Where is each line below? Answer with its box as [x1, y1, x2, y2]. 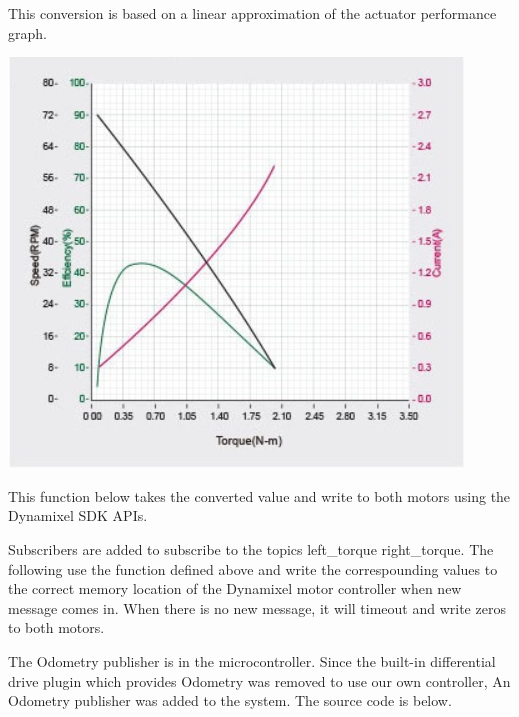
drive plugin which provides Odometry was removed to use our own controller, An [8, 670, 511, 691]
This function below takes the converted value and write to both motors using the [8, 485, 511, 506]
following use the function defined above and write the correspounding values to [8, 558, 498, 579]
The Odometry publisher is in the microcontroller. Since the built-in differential [8, 650, 496, 671]
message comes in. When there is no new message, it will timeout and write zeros [8, 597, 506, 618]
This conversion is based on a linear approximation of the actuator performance [8, 3, 497, 23]
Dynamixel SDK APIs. [8, 505, 148, 526]
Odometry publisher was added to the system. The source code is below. [8, 690, 452, 711]
